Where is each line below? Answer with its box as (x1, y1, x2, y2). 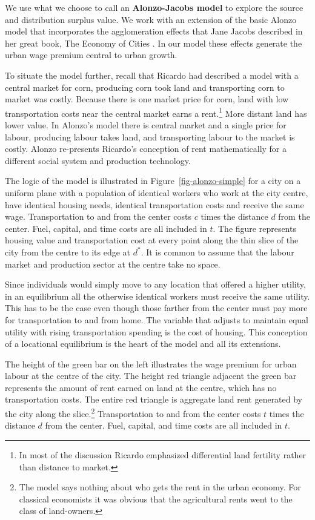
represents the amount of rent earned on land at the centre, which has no (5, 381, 277, 393)
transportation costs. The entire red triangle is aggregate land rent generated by (5, 393, 303, 406)
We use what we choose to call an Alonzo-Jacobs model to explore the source (5, 1, 303, 13)
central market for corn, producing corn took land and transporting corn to (5, 81, 285, 93)
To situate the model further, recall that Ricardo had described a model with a (5, 68, 299, 81)
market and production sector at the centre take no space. (5, 257, 220, 270)
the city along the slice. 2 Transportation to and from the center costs (5, 406, 261, 420)
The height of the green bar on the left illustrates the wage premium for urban (5, 357, 297, 370)
